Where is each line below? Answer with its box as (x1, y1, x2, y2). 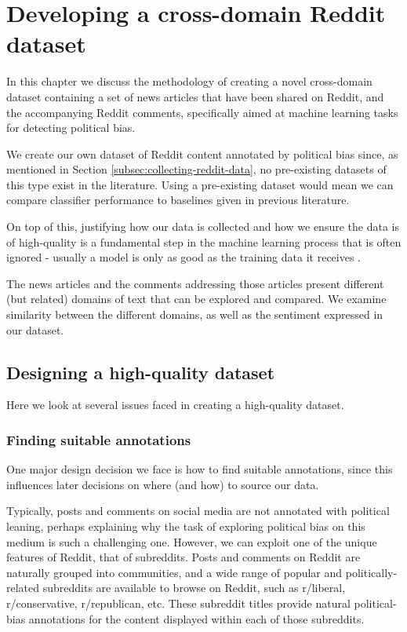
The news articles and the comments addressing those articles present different (6, 275, 384, 291)
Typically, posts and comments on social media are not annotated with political (6, 502, 390, 519)
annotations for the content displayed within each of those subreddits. (28, 610, 365, 627)
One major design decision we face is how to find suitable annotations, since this (6, 461, 393, 477)
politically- (345, 564, 398, 580)
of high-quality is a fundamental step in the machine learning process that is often (6, 233, 402, 250)
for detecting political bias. (6, 119, 136, 136)
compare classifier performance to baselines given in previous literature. (6, 192, 350, 208)
